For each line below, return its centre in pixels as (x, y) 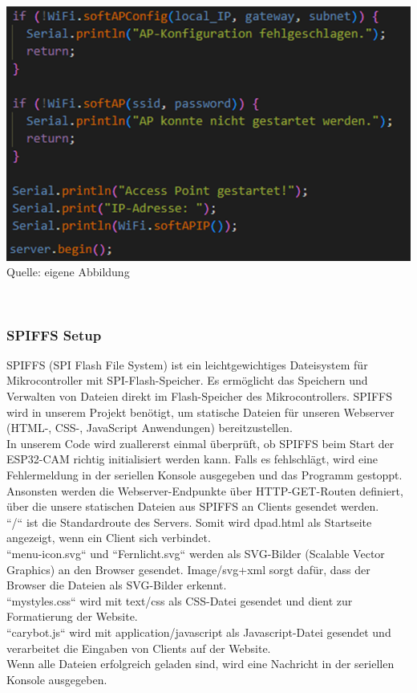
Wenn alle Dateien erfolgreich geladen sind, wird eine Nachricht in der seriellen (200, 664)
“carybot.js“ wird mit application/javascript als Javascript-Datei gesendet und (199, 632)
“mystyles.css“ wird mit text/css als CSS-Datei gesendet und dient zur (180, 600)
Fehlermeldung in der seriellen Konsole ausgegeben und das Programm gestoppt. (204, 474)
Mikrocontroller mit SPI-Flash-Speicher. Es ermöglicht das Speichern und (187, 380)
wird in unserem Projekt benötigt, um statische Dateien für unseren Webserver (200, 412)
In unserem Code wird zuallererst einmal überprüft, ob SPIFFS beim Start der (200, 443)
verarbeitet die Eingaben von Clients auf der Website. (139, 648)
